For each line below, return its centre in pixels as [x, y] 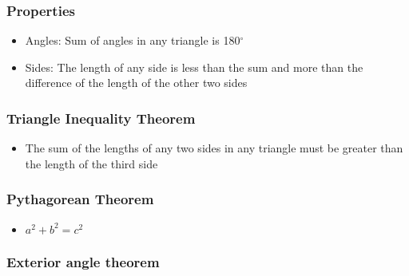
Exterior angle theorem [83, 261]
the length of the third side [91, 163]
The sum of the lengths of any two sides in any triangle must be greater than [214, 148]
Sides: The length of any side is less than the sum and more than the [194, 67]
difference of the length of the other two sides [136, 83]
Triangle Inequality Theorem [101, 118]
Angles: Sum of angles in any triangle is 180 [133, 40]
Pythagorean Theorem [80, 199]
